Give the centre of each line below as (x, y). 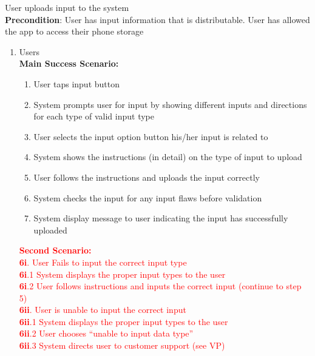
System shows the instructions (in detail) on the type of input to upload (168, 157)
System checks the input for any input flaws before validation (148, 197)
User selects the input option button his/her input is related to (151, 136)
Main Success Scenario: (69, 63)
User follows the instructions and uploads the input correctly (147, 177)
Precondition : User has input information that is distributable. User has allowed (157, 19)
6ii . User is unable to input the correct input (103, 310)
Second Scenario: (55, 250)
